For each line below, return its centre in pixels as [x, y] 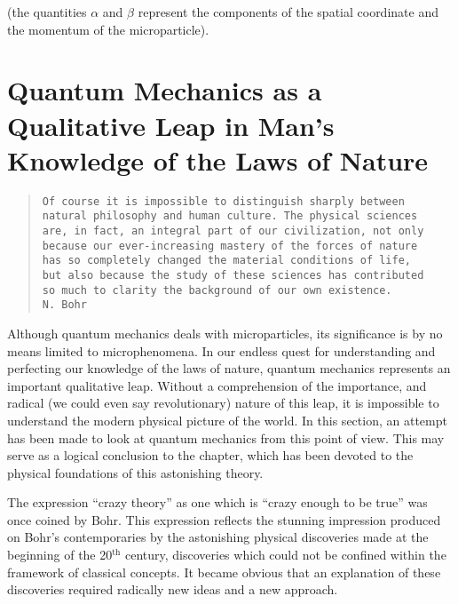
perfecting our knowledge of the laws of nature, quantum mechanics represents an [229, 368]
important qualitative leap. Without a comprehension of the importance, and [217, 385]
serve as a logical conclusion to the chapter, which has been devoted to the [210, 455]
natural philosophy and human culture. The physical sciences [230, 216]
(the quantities [47, 12]
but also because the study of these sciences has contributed [233, 275]
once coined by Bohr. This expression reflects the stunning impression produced [224, 519]
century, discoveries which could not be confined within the [285, 555]
